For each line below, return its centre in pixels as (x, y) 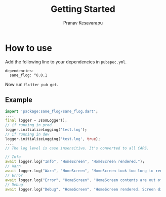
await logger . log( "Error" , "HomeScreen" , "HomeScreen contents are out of (84, 180)
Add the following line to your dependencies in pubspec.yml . (66, 62)
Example (19, 100)
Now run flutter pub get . (32, 84)
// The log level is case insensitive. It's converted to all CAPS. (77, 148)
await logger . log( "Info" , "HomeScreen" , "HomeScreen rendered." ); (75, 162)
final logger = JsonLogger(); (36, 121)
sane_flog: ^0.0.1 (29, 75)
